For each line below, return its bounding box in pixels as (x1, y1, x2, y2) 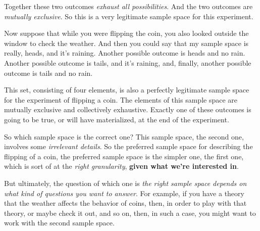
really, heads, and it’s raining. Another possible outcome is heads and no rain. (4, 48, 245, 58)
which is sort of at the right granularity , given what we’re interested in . (4, 161, 239, 171)
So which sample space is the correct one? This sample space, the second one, (4, 131, 244, 142)
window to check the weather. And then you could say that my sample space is (4, 37, 249, 48)
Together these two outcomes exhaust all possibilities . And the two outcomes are (4, 1, 253, 11)
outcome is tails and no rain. (4, 67, 93, 78)
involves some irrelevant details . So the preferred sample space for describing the (4, 141, 253, 152)
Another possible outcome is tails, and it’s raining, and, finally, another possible (4, 57, 251, 68)
